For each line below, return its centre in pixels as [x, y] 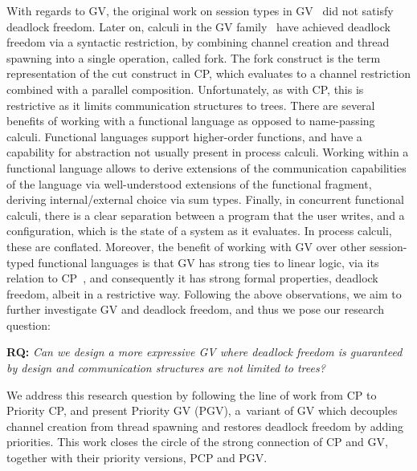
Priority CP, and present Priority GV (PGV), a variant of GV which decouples [202, 410]
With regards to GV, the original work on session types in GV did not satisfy [200, 10]
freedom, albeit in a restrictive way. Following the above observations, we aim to [204, 293]
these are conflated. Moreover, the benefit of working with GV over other [186, 246]
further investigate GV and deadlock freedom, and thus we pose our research [196, 309]
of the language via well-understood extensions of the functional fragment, [189, 183]
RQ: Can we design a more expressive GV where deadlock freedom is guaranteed [204, 352]
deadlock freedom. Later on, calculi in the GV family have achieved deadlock [198, 26]
